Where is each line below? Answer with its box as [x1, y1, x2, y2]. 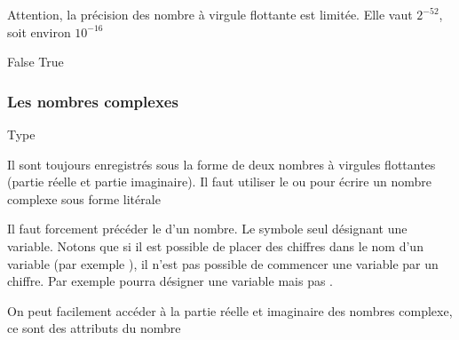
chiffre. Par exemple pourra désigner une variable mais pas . [7, 272, 333, 290]
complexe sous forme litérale [7, 189, 161, 208]
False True [7, 52, 64, 71]
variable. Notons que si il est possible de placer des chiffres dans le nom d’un [7, 236, 423, 255]
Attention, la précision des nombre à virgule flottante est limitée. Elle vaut [7, 5, 413, 23]
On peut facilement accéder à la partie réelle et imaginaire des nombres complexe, [7, 301, 453, 320]
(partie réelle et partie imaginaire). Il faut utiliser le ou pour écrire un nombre [7, 172, 432, 191]
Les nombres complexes [7, 90, 178, 112]
